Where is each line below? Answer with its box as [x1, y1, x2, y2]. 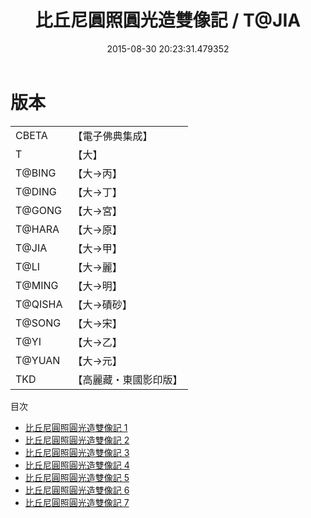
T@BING [15, 166, 57, 180]
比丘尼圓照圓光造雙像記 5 [24, 471, 130, 483]
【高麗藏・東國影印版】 [72, 372, 183, 386]
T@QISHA [15, 297, 63, 311]
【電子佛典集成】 [72, 129, 153, 143]
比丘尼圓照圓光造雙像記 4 [24, 459, 130, 471]
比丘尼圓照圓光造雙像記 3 [24, 446, 130, 458]
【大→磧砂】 [72, 297, 133, 311]
